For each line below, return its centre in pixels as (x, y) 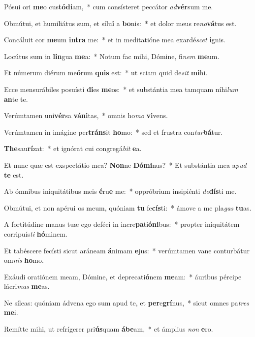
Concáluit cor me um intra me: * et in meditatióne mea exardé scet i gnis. (115, 40)
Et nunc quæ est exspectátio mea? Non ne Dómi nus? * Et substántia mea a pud (125, 165)
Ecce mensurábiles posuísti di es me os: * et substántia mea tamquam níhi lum (121, 89)
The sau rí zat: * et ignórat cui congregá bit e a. (73, 148)
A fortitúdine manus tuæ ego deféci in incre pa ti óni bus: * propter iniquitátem (122, 224)
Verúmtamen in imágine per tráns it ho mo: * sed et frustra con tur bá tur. (113, 132)
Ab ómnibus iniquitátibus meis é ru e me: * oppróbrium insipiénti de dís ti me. (120, 191)
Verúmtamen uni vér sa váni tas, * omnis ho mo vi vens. (86, 115)
